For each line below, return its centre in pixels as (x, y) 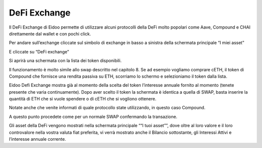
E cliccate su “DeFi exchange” (39, 51)
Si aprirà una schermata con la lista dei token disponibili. (65, 61)
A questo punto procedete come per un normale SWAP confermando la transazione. (93, 116)
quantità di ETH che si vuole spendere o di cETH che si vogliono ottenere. (83, 99)
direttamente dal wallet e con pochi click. (50, 33)
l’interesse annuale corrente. (38, 139)
